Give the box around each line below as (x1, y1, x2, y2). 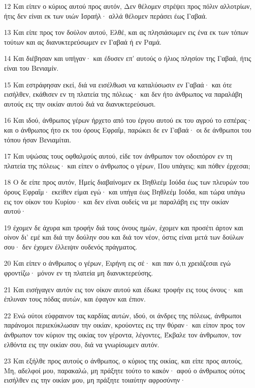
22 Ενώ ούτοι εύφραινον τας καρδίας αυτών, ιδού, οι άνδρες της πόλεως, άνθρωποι (4, 310, 242, 320)
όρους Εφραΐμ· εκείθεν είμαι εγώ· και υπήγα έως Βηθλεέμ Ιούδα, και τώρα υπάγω (4, 186, 245, 196)
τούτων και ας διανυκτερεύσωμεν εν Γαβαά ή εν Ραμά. (4, 36, 161, 47)
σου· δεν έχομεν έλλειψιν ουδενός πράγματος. (4, 241, 137, 251)
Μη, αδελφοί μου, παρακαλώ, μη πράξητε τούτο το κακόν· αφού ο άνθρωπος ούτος (4, 365, 245, 375)
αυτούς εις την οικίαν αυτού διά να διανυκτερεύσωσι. (4, 98, 156, 109)
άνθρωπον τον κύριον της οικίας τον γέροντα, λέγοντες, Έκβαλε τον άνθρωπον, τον (4, 330, 242, 340)
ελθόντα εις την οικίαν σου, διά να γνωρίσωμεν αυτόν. (4, 339, 159, 349)
